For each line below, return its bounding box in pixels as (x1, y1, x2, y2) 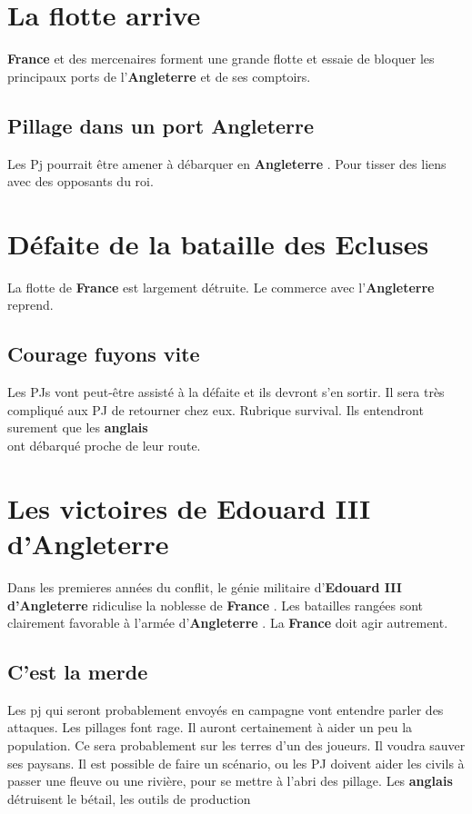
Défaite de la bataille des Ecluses (7, 224, 429, 262)
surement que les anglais (7, 418, 148, 437)
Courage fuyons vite (7, 340, 200, 368)
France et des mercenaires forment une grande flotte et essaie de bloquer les (7, 49, 435, 68)
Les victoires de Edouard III (7, 489, 371, 526)
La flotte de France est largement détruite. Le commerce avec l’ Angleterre (7, 277, 435, 296)
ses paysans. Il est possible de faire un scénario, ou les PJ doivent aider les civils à (7, 753, 465, 772)
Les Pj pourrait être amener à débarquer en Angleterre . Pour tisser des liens (7, 154, 447, 173)
